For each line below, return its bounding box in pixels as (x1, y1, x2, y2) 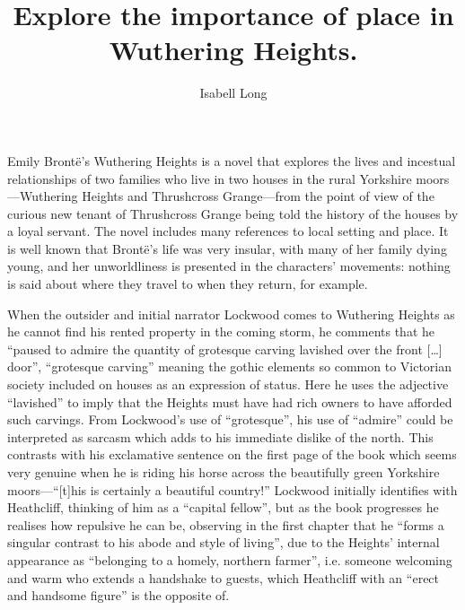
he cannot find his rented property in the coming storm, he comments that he (7, 322, 434, 341)
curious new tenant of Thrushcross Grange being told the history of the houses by (7, 204, 459, 222)
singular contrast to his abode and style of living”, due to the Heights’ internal (7, 533, 440, 552)
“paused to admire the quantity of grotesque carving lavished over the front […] (7, 339, 443, 358)
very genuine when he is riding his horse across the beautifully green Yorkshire (7, 463, 440, 481)
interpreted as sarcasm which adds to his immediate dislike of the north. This (7, 427, 434, 446)
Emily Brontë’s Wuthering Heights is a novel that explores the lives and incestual (7, 151, 456, 170)
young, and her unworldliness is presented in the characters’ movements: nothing (7, 257, 451, 275)
